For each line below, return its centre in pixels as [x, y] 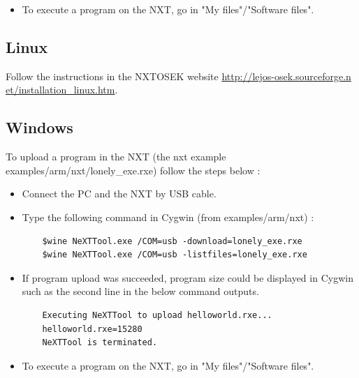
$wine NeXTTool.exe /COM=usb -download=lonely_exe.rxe [172, 241]
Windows [39, 127]
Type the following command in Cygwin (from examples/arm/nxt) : [168, 217]
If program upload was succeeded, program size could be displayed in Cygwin [188, 277]
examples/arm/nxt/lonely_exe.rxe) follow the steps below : [133, 170]
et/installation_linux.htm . [62, 90]
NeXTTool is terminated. [100, 343]
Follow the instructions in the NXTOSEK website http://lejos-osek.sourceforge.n [178, 76]
